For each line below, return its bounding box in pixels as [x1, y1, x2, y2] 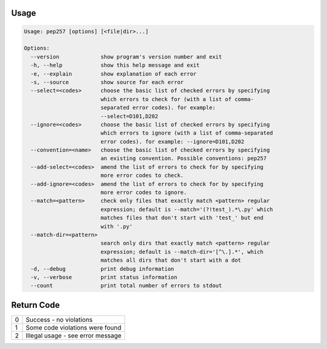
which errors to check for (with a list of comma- [100, 96, 254, 102]
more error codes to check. [100, 172, 184, 179]
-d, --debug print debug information [30, 265, 174, 272]
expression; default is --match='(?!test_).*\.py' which [100, 206, 274, 213]
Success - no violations [25, 315, 93, 324]
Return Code [11, 300, 60, 310]
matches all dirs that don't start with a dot [100, 257, 242, 264]
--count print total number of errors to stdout [30, 282, 222, 289]
